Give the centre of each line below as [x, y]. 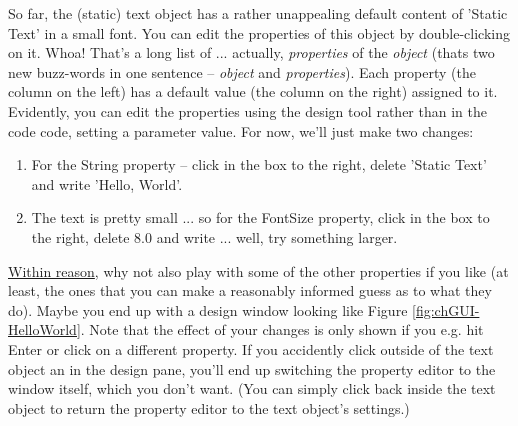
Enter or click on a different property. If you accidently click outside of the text [251, 348]
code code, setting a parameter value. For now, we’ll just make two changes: [241, 130]
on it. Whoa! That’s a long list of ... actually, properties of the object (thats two [251, 52]
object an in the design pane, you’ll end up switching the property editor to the [252, 368]
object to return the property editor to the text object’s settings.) [209, 407]
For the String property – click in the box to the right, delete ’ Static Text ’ [259, 164]
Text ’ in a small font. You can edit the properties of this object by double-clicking [259, 32]
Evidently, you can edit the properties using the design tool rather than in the [247, 110]
